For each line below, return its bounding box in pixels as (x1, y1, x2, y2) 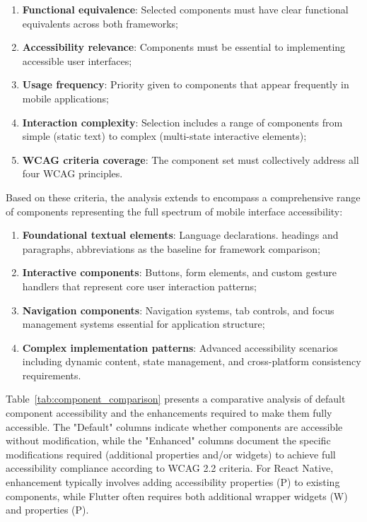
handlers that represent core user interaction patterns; (22, 278, 257, 293)
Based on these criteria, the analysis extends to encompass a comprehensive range (6, 189, 361, 204)
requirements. (22, 367, 81, 382)
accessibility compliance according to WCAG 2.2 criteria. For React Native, (6, 461, 334, 475)
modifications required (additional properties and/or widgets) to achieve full (6, 446, 336, 461)
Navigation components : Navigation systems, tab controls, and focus (22, 302, 334, 317)
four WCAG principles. (22, 166, 123, 181)
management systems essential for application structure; (22, 316, 265, 331)
